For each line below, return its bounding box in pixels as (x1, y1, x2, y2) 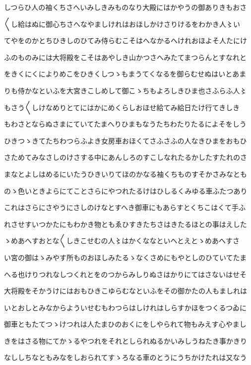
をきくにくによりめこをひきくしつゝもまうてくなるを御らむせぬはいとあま (4, 69, 247, 79)
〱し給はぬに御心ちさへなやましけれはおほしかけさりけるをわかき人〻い (4, 18, 240, 29)
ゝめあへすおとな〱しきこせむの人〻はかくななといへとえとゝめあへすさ (4, 235, 240, 246)
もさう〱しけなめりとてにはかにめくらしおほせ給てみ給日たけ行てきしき (4, 102, 240, 112)
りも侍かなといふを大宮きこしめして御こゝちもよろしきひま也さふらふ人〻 (4, 85, 247, 95)
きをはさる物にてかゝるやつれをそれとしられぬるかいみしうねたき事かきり (4, 335, 247, 346)
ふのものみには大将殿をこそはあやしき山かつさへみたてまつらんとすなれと (4, 52, 247, 62)
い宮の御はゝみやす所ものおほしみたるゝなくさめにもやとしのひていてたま (4, 252, 247, 262)
